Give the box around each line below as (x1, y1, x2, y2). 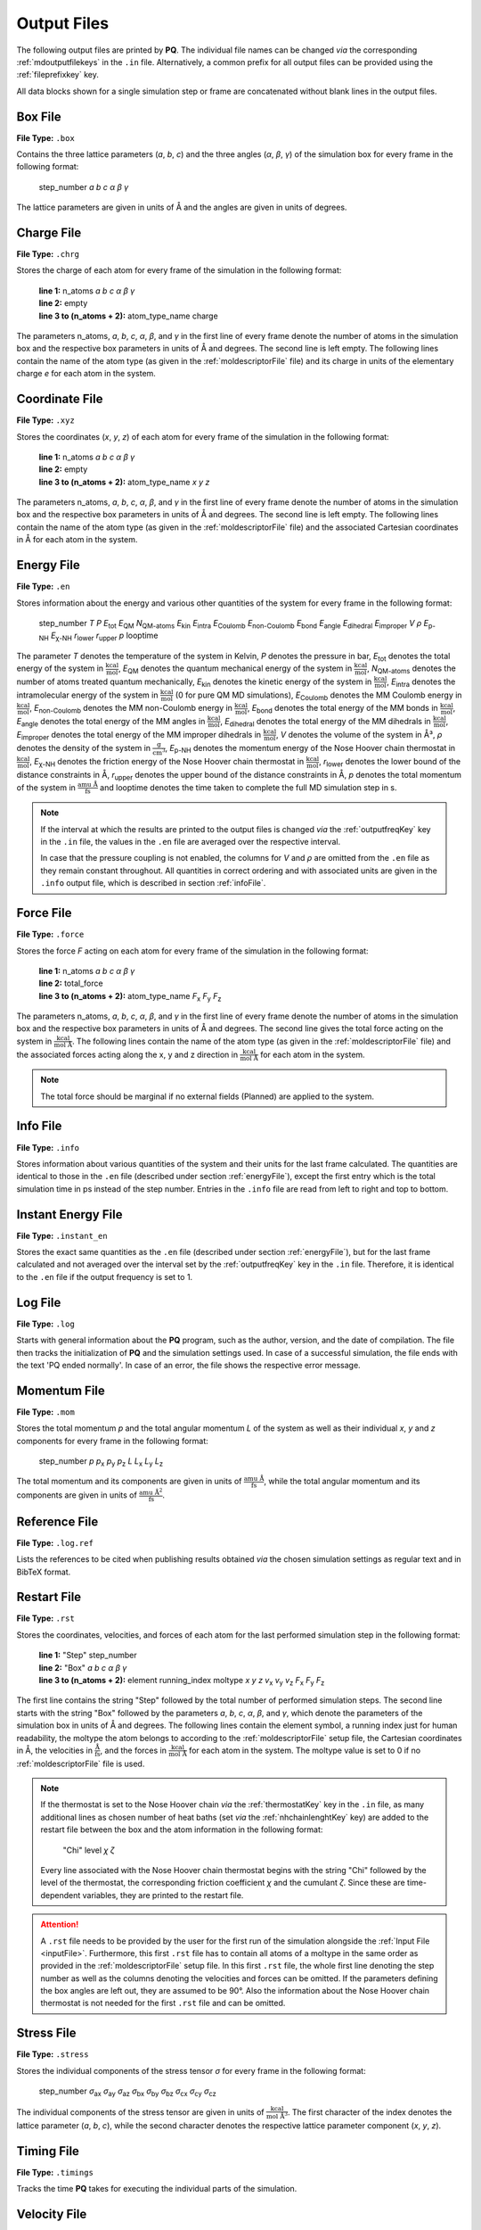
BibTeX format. (16, 1566, 71, 1577)
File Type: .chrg (16, 249, 80, 260)
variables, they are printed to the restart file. (82, 1889, 244, 1900)
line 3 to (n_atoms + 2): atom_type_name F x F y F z (38, 990, 222, 1003)
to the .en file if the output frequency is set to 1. (16, 1271, 193, 1282)
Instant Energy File (16, 1207, 123, 1222)
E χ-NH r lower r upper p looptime (50, 630, 159, 643)
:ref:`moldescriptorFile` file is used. (16, 1758, 145, 1769)
